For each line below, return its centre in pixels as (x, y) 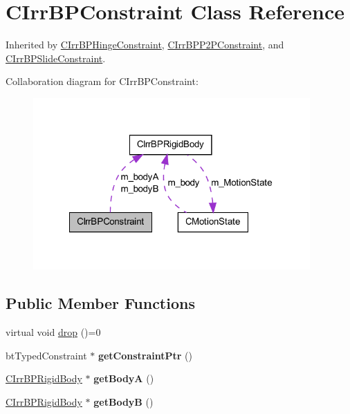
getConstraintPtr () (145, 355)
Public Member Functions (100, 303)
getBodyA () (124, 378)
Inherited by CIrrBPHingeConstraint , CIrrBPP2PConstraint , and (145, 45)
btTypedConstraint (46, 355)
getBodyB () (123, 401)
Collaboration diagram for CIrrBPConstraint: (102, 81)
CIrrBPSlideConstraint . (56, 58)
